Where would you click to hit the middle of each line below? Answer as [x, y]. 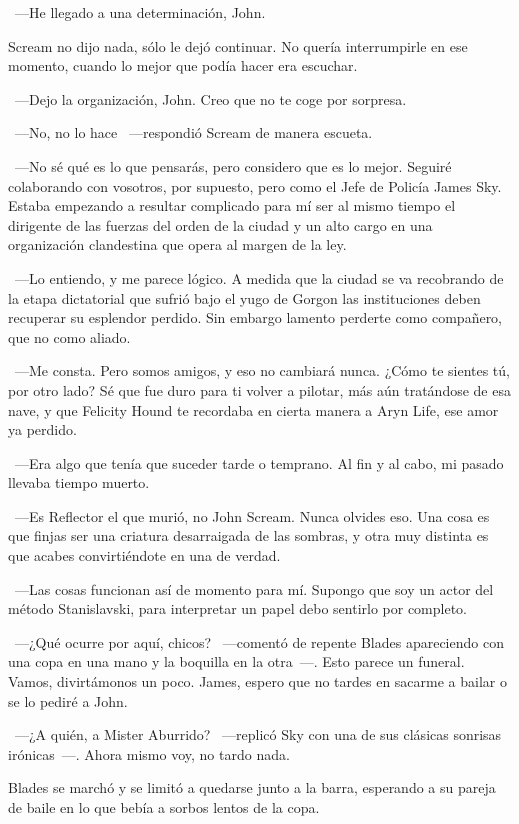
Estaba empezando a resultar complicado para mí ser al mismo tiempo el [232, 205]
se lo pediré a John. [68, 700]
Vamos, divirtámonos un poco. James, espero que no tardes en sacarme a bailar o [257, 681]
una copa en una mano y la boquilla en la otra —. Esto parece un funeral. [236, 661]
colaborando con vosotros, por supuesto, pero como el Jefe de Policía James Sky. [255, 185]
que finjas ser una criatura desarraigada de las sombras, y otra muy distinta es [248, 535]
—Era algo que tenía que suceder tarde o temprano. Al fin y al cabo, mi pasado [259, 462]
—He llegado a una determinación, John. [140, 12]
